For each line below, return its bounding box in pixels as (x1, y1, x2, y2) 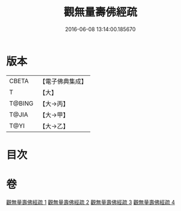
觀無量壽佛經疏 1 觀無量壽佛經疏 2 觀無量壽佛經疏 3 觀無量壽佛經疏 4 (6, 198, 175, 206)
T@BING (9, 99, 34, 108)
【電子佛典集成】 (39, 77, 88, 85)
